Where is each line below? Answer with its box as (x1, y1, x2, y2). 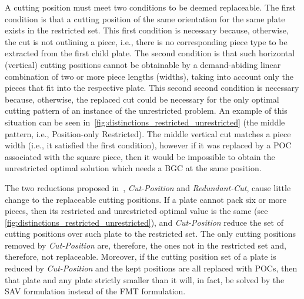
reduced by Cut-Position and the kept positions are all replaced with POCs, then (5, 262, 298, 274)
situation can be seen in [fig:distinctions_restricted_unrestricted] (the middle (5, 115, 285, 128)
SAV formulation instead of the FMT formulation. (5, 285, 186, 297)
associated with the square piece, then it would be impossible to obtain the (5, 150, 275, 162)
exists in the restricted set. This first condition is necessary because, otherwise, (5, 24, 289, 36)
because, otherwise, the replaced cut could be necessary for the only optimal (5, 93, 279, 105)
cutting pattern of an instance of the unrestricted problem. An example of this (5, 104, 288, 117)
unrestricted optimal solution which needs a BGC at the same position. (5, 162, 262, 174)
